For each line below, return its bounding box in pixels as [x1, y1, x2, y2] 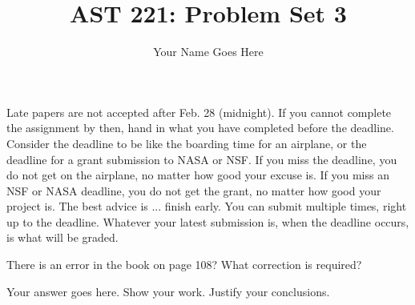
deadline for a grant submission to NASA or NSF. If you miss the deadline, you [6, 150, 397, 167]
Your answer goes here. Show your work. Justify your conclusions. [6, 283, 330, 299]
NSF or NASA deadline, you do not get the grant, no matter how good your [6, 182, 381, 199]
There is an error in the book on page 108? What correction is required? [6, 256, 362, 273]
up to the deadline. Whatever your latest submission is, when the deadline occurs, [6, 213, 409, 230]
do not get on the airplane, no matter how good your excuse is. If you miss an [6, 167, 389, 183]
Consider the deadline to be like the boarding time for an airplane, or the [6, 134, 367, 151]
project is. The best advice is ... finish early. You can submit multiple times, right [6, 198, 407, 215]
